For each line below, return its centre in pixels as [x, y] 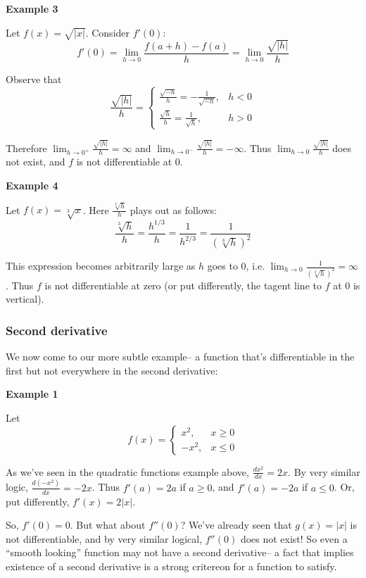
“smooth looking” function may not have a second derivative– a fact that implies [180, 552]
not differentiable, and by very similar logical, [104, 538]
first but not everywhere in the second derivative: [112, 370]
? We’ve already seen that [236, 525]
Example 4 [32, 186]
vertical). [25, 299]
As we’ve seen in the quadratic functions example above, [127, 471]
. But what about [108, 525]
